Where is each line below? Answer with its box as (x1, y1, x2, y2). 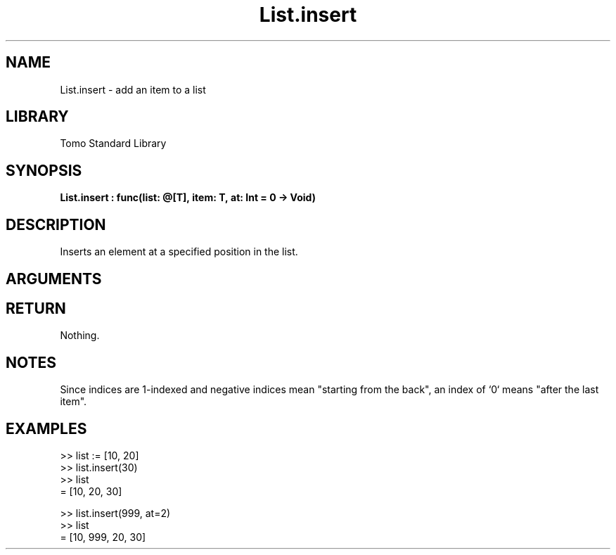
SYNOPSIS (6, 161, 82, 179)
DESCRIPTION (6, 215, 106, 234)
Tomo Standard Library (60, 137, 167, 150)
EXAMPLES (6, 419, 87, 438)
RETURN (6, 299, 66, 317)
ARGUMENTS (6, 269, 102, 288)
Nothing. (60, 329, 100, 342)
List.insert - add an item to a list (60, 83, 206, 96)
